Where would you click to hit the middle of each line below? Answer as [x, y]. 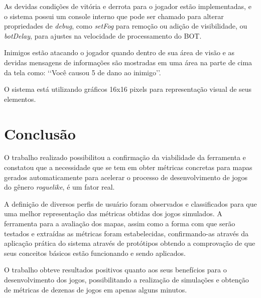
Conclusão [40, 133]
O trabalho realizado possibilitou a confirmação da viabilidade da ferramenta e [125, 157]
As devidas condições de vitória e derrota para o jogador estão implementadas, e [128, 6]
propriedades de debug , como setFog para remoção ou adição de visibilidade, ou [126, 26]
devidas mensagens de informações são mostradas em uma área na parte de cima [128, 62]
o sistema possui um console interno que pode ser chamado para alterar [114, 16]
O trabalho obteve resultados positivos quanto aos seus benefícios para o [115, 270]
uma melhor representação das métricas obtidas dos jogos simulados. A [113, 213]
